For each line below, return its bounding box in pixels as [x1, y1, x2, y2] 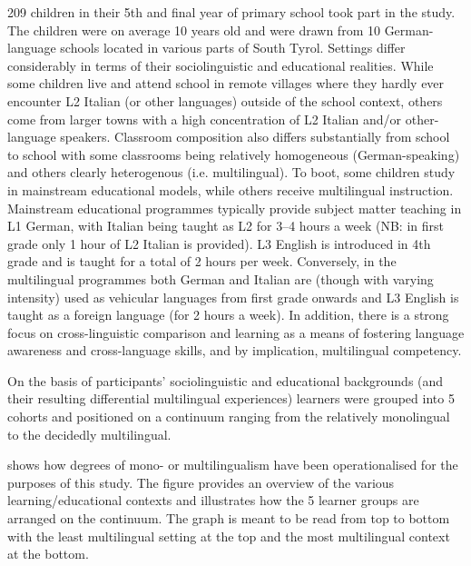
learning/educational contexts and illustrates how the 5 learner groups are [7, 491, 419, 510]
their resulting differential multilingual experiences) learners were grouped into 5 [7, 389, 455, 408]
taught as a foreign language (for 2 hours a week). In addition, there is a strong [7, 305, 449, 324]
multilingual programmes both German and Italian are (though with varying [7, 269, 434, 288]
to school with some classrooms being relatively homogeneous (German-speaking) [7, 144, 460, 164]
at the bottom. [7, 544, 89, 563]
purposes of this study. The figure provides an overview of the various [7, 472, 395, 492]
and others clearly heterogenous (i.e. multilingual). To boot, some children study [7, 163, 456, 182]
